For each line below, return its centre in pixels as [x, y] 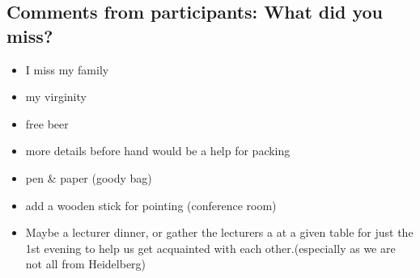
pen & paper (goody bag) [89, 177]
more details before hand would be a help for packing [158, 151]
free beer [47, 123]
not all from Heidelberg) [86, 264]
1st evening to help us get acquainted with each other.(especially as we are [210, 248]
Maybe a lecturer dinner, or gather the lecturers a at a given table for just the [219, 232]
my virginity [56, 97]
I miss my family [67, 69]
